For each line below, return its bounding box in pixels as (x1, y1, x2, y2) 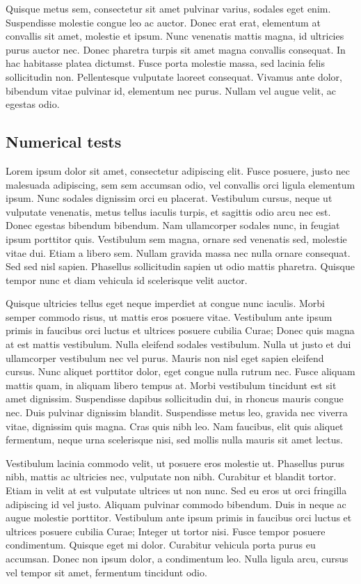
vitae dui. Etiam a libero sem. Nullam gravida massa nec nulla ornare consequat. (6, 245, 351, 260)
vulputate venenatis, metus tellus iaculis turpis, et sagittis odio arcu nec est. (6, 204, 331, 219)
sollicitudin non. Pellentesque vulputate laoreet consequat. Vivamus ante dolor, (6, 69, 342, 84)
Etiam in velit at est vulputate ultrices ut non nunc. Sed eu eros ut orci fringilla (6, 483, 347, 498)
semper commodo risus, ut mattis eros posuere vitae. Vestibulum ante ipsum (6, 309, 332, 324)
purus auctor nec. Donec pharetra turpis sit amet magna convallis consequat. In (6, 42, 346, 56)
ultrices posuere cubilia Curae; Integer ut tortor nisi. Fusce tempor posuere (6, 523, 326, 538)
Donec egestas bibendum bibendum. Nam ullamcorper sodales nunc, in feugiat (6, 218, 340, 232)
